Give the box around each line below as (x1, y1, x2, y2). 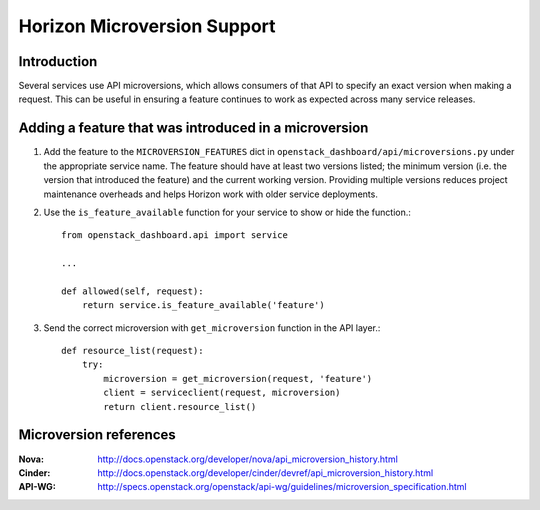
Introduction (18, 53, 98, 70)
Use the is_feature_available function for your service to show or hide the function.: (43, 206, 412, 218)
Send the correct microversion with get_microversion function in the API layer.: (43, 321, 381, 334)
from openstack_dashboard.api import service (61, 230, 289, 241)
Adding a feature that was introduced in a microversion (18, 120, 369, 137)
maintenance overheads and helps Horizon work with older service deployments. (43, 188, 379, 200)
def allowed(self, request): (61, 285, 204, 297)
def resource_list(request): (61, 345, 204, 357)
